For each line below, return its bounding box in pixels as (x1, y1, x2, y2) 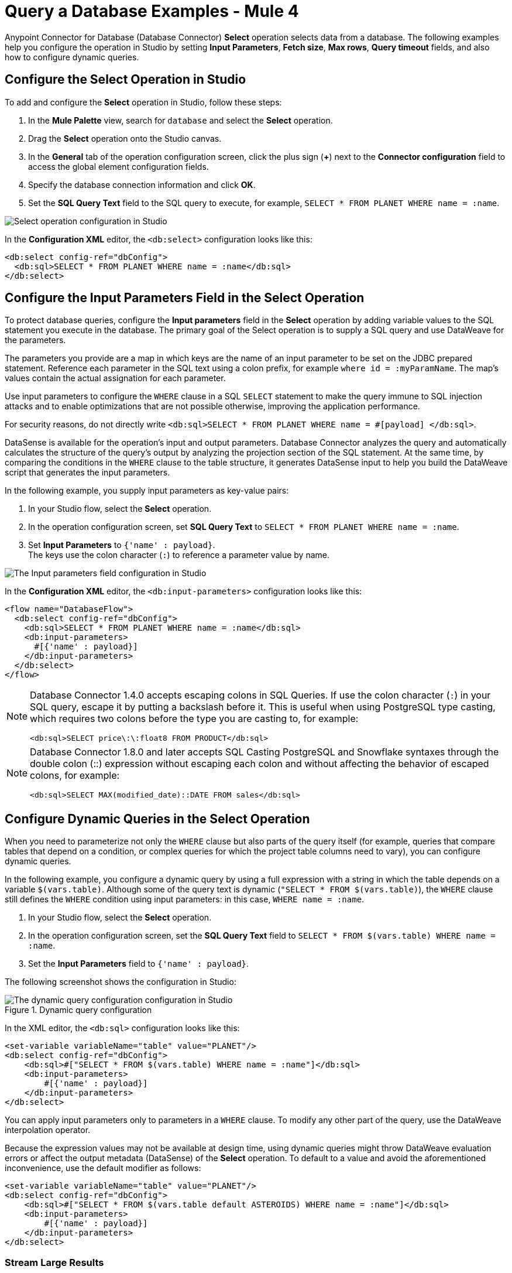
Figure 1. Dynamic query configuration (5, 1005, 152, 1015)
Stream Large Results (5, 1256, 104, 1268)
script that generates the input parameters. (5, 467, 170, 478)
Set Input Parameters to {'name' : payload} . (28, 540, 215, 550)
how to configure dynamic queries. (5, 52, 139, 62)
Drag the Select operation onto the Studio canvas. (28, 133, 222, 143)
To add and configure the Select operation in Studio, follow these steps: (5, 97, 282, 107)
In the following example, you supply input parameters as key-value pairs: (5, 485, 289, 496)
